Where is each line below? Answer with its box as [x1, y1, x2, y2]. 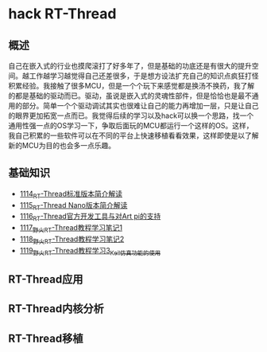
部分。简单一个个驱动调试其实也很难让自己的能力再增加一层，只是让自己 [21, 101, 259, 110]
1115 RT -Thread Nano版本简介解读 [19, 200, 128, 212]
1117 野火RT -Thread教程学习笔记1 [19, 223, 123, 234]
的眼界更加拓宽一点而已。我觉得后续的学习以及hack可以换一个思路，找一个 [8, 111, 254, 120]
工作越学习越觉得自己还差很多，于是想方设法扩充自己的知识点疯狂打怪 [29, 71, 259, 80]
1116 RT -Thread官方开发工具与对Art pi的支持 [19, 212, 161, 223]
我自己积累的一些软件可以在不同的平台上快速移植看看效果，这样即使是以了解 [8, 131, 259, 140]
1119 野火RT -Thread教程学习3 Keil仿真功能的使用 [19, 245, 161, 257]
